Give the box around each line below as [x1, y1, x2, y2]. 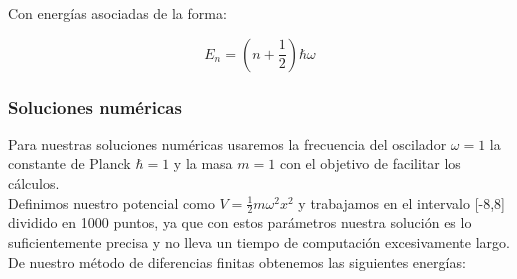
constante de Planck [8, 153, 131, 174]
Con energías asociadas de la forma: [8, 3, 227, 23]
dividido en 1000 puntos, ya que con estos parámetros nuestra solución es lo [8, 212, 472, 233]
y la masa [173, 153, 233, 174]
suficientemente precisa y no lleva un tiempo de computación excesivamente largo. [8, 232, 510, 253]
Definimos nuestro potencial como [8, 192, 215, 213]
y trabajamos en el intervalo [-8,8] [298, 192, 506, 213]
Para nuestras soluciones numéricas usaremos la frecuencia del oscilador [8, 133, 447, 154]
